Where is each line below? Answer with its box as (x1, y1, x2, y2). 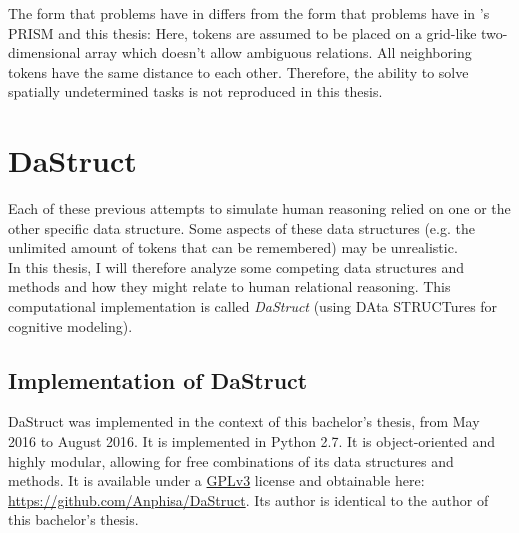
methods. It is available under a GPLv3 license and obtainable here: (8, 470, 425, 491)
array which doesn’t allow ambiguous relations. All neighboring (85, 42, 472, 63)
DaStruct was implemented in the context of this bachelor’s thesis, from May (8, 411, 480, 432)
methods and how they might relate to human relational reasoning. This (8, 276, 451, 297)
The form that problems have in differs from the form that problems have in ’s (8, 3, 490, 23)
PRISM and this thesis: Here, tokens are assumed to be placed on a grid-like (8, 22, 477, 43)
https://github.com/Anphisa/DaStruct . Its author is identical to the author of (8, 489, 489, 510)
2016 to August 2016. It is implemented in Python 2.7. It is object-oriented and (8, 431, 495, 452)
